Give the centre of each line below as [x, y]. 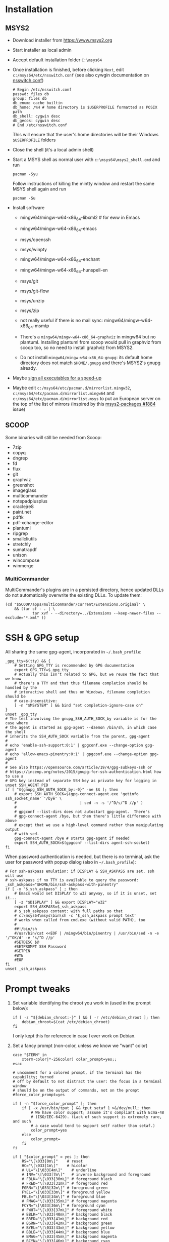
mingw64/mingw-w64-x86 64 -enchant [60, 260]
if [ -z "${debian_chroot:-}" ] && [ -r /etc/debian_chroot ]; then [86, 1017]
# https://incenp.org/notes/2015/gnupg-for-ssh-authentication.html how [83, 772]
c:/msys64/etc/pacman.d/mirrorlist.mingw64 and [63, 393]
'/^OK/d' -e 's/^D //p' [30, 938]
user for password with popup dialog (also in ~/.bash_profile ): [71, 862]
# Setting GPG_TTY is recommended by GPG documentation [74, 666]
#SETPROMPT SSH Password [40, 947]
